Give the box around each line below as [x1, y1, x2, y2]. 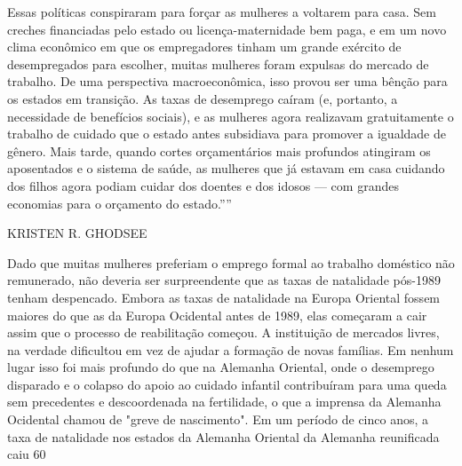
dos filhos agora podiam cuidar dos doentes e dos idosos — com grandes [7, 176, 399, 194]
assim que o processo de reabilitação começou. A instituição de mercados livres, [7, 323, 440, 342]
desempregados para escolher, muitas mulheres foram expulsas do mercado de [7, 54, 429, 73]
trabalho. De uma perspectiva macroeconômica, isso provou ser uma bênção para [7, 72, 448, 91]
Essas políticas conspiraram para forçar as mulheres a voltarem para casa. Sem [7, 3, 436, 20]
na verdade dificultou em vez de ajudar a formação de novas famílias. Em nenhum [7, 340, 454, 359]
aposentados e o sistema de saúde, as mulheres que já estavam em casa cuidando [7, 159, 445, 178]
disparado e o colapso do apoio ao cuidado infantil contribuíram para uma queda [7, 375, 447, 393]
